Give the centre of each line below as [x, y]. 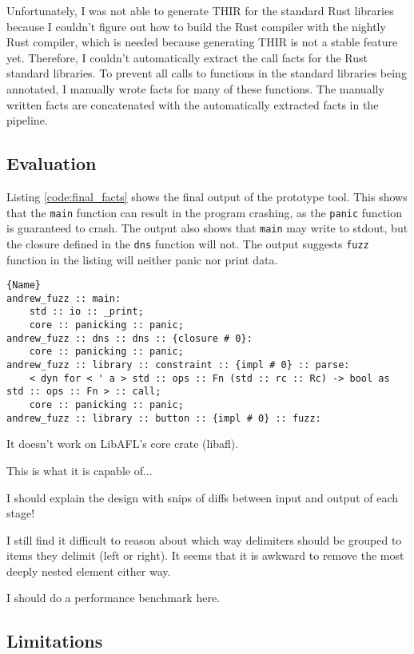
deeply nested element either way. [89, 571]
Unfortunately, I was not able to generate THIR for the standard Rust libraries [200, 10]
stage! [21, 513]
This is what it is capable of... [80, 470]
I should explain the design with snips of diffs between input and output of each [203, 497]
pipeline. [27, 120]
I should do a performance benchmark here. [113, 598]
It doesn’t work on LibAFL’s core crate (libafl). [123, 444]
